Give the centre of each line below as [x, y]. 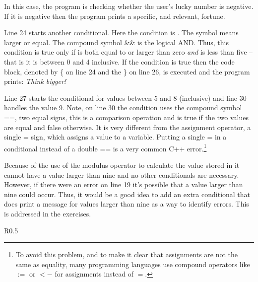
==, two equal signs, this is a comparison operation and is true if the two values [126, 117]
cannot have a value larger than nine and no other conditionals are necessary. [122, 175]
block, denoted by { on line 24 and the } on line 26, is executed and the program [127, 71]
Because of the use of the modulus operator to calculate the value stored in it [122, 165]
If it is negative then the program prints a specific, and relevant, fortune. [115, 16]
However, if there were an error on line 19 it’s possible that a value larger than [124, 184]
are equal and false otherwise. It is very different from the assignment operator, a [128, 127]
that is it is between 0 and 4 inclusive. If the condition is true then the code [119, 61]
